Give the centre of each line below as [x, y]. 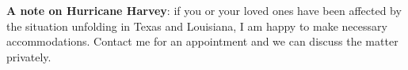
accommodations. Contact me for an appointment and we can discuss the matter [202, 41]
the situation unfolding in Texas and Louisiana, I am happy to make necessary [197, 26]
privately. [29, 56]
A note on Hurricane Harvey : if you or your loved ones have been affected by [204, 10]
